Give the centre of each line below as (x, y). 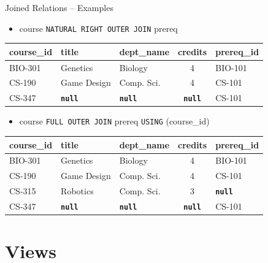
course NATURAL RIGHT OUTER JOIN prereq (98, 28)
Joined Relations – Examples (59, 7)
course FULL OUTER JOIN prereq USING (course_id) (114, 121)
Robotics (77, 191)
